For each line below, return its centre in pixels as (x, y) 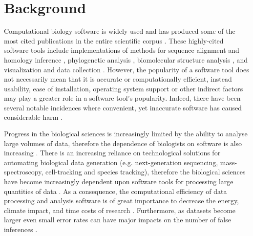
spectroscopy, (24, 172)
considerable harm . (33, 117)
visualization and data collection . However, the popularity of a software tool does (126, 69)
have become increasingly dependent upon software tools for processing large (119, 182)
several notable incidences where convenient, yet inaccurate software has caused (123, 107)
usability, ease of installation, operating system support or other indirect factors (124, 88)
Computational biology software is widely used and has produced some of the (120, 31)
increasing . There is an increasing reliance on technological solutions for (112, 153)
